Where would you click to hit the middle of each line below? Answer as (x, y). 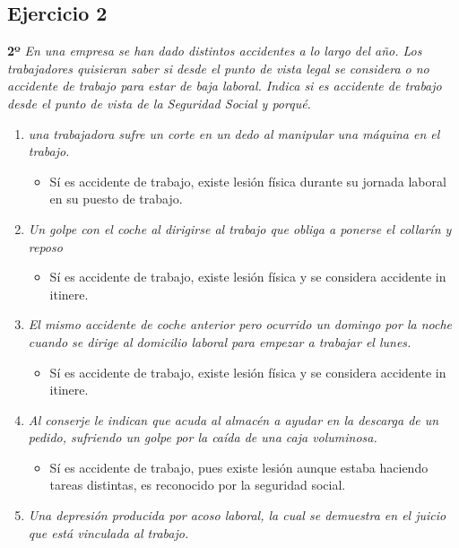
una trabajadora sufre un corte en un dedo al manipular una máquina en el (234, 133)
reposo (45, 246)
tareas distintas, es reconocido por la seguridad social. (198, 485)
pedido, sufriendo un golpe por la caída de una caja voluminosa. (203, 437)
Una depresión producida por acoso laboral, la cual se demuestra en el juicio (237, 515)
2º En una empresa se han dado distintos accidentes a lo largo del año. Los (215, 51)
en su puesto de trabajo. (116, 199)
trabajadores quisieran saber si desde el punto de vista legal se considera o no (218, 68)
